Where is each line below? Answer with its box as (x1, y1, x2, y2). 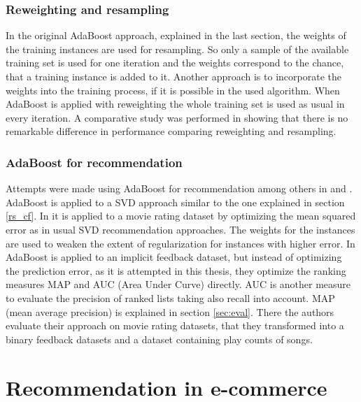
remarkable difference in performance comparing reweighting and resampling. (6, 124, 337, 138)
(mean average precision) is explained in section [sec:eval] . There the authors (6, 304, 334, 319)
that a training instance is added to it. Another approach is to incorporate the (6, 69, 341, 83)
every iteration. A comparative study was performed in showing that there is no (6, 110, 348, 124)
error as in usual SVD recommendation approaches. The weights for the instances (6, 222, 355, 236)
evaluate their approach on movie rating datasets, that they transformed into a (6, 318, 344, 333)
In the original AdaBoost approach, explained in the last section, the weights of (6, 28, 346, 43)
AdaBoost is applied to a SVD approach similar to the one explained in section (6, 194, 345, 209)
